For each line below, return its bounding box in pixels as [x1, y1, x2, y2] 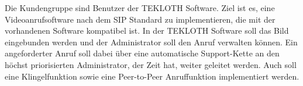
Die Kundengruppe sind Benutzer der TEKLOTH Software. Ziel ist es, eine [5, 2, 275, 13]
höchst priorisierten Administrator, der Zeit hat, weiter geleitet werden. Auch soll [5, 58, 297, 70]
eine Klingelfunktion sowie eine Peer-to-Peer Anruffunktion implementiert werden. [5, 70, 299, 82]
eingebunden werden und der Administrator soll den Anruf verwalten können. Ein [5, 35, 298, 48]
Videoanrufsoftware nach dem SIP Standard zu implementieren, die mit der [5, 13, 276, 25]
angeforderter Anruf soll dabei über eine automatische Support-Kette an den [5, 47, 280, 59]
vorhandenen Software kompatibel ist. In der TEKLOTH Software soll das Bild [5, 24, 289, 37]
